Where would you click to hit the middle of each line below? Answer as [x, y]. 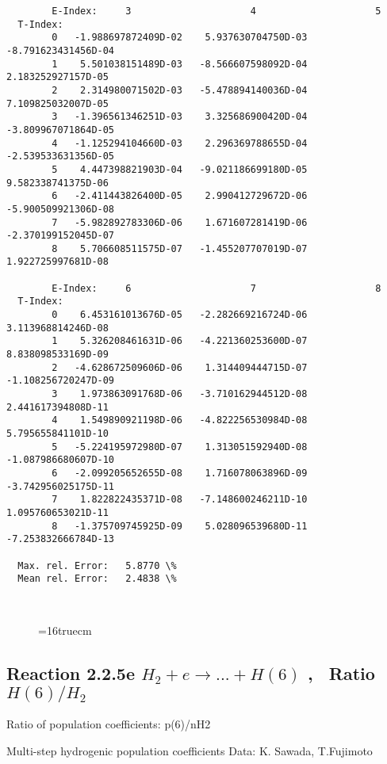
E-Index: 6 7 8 [216, 288]
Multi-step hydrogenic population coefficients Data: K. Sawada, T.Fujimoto [190, 750]
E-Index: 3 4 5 [216, 11]
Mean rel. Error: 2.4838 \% [97, 579]
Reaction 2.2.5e [71, 673]
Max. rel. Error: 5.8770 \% [97, 565]
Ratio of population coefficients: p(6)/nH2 [109, 724]
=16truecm [65, 630]
